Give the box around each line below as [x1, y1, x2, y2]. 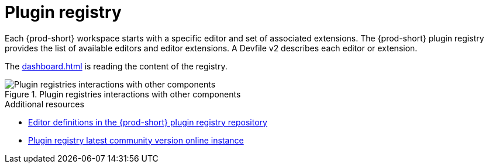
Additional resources [5, 99, 84, 109]
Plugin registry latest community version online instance [28, 135, 244, 145]
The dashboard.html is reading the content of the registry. [5, 61, 228, 71]
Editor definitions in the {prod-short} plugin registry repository [28, 117, 267, 127]
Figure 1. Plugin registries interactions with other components [5, 89, 241, 99]
